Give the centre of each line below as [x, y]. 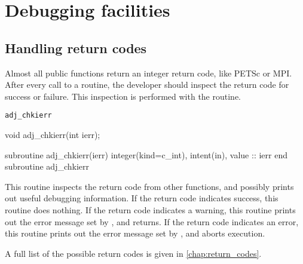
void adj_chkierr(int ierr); [53, 135]
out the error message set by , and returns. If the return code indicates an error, [152, 221]
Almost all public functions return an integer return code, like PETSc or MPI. [149, 73]
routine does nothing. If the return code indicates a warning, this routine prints [150, 209]
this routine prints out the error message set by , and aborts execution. [135, 233]
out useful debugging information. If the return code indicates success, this [142, 198]
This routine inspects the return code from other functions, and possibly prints [149, 186]
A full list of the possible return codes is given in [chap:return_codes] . [133, 253]
